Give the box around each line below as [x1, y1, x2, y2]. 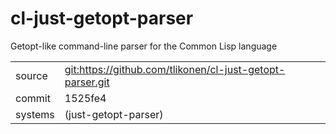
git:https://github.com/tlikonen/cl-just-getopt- [64, 62, 286, 76]
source [15, 68, 48, 82]
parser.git [64, 75, 110, 89]
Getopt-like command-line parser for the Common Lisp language [10, 40, 278, 52]
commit [15, 91, 51, 105]
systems [15, 107, 55, 121]
